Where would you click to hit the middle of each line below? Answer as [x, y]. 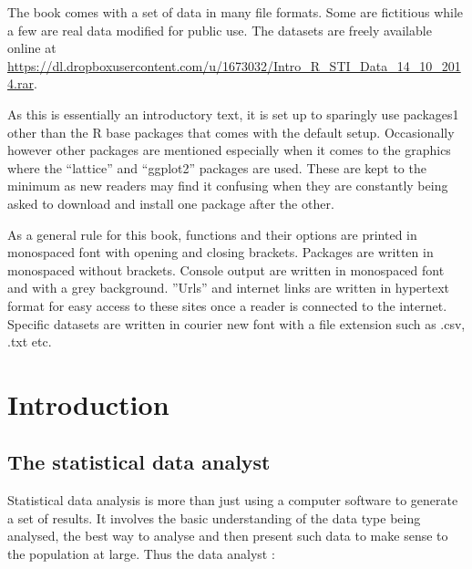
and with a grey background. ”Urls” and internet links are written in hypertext [229, 288]
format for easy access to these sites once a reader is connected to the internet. [227, 305]
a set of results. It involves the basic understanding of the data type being [214, 517]
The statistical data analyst [139, 462]
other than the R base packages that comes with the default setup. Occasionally [231, 132]
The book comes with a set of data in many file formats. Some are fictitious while [236, 12]
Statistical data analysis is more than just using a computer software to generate [233, 500]
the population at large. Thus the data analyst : [141, 554]
